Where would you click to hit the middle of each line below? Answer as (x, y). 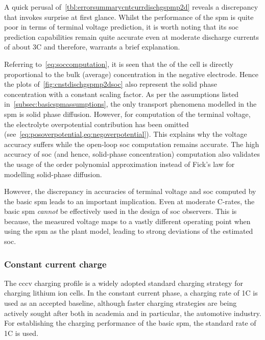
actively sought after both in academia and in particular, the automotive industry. (133, 313)
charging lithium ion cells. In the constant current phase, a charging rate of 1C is (131, 293)
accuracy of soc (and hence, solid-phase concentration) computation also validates (132, 154)
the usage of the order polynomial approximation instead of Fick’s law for (119, 164)
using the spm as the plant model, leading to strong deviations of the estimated (129, 231)
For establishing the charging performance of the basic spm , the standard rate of (130, 323)
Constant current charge (55, 264)
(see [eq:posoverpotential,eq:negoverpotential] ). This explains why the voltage (126, 134)
